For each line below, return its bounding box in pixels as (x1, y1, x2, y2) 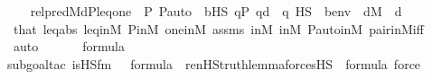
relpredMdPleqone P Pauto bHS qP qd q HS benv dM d (30, 2, 402, 20)
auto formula (13, 37, 125, 56)
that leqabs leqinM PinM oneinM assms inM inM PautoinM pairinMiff (13, 19, 424, 38)
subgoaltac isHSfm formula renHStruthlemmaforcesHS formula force (7, 54, 421, 73)
